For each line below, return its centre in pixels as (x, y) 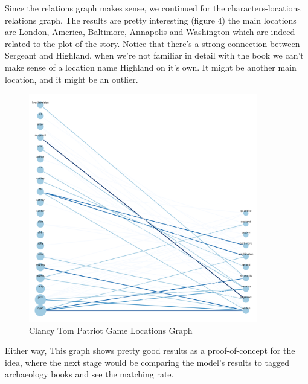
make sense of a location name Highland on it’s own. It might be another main (151, 67)
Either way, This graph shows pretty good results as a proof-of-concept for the (150, 350)
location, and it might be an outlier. (72, 79)
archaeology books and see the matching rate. (89, 374)
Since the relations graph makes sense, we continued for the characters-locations (153, 8)
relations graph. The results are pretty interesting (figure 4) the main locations (151, 20)
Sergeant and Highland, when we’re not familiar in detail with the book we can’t (154, 55)
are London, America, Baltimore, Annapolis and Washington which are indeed (150, 32)
